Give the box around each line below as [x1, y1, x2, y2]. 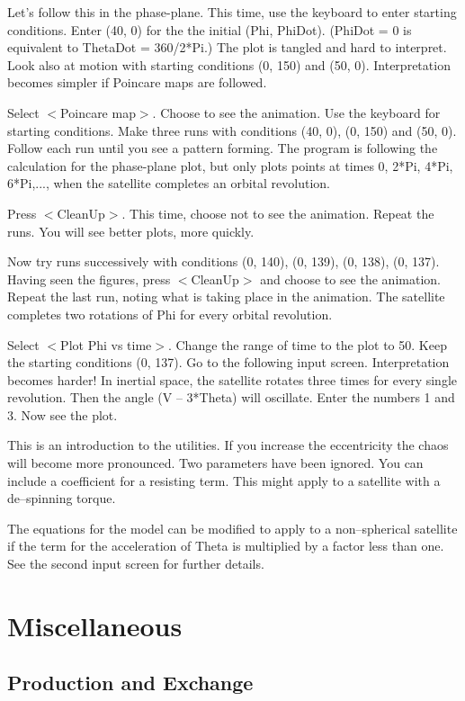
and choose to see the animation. [260, 269, 441, 288]
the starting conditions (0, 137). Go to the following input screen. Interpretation [7, 353, 450, 372]
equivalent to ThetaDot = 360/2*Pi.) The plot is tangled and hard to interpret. [7, 38, 447, 57]
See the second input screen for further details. [7, 554, 264, 573]
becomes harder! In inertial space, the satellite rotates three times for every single [7, 370, 458, 389]
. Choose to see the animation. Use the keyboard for [152, 103, 441, 121]
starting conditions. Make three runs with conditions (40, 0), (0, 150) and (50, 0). [7, 121, 457, 139]
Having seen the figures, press [7, 269, 171, 288]
